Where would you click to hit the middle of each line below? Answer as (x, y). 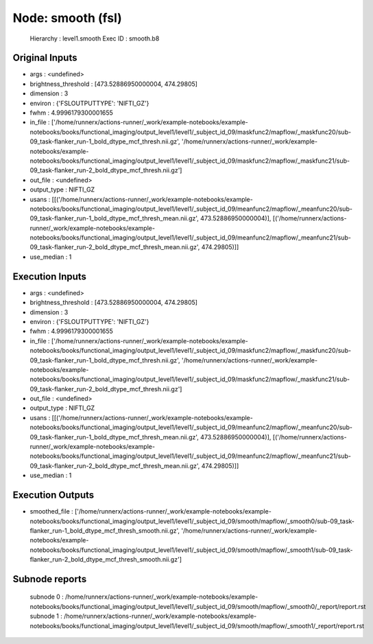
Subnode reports (50, 579)
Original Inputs (45, 58)
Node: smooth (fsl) (68, 18)
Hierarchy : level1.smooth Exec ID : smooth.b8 (95, 38)
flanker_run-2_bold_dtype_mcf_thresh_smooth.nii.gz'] (106, 560)
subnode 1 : (46, 616)
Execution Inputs (50, 276)
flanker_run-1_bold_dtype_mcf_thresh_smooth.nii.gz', (105, 530)
